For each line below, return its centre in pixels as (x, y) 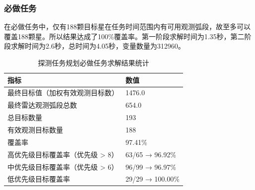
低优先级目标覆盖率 (39, 179)
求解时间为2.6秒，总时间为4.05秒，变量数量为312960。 (98, 46)
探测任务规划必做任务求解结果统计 (94, 63)
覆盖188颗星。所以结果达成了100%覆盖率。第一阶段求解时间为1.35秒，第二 (124, 36)
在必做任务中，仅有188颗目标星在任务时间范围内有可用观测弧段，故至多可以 (127, 27)
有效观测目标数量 (35, 129)
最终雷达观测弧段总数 (42, 105)
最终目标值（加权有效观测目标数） (63, 93)
